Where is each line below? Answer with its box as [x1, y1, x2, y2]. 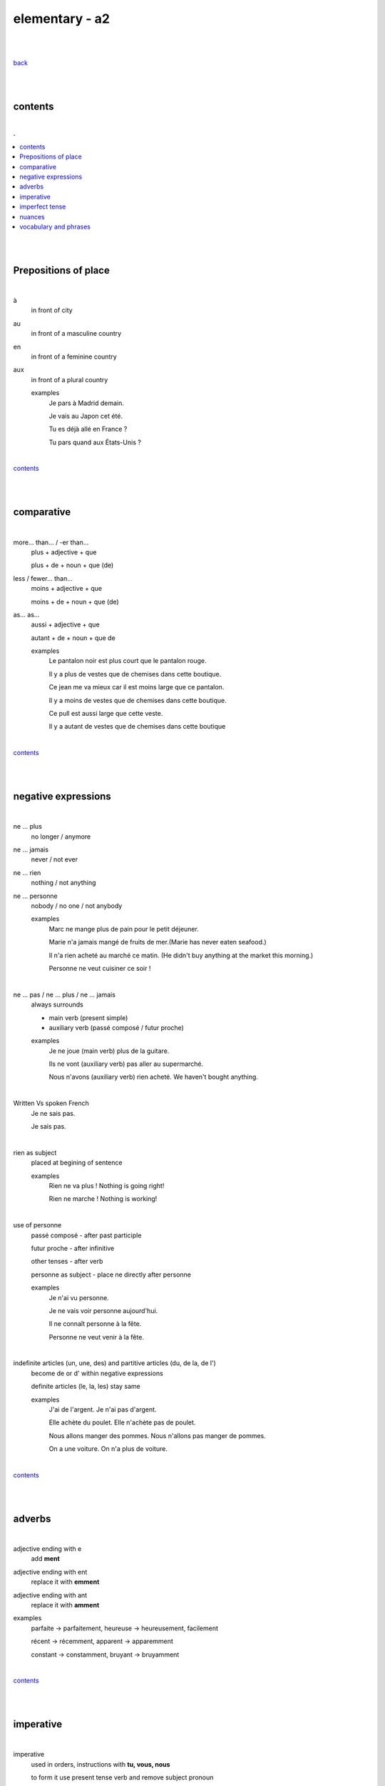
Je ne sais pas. [31, 1109, 76, 1117]
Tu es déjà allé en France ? [48, 425, 128, 434]
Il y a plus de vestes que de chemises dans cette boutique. [48, 669, 222, 678]
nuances [19, 212, 46, 221]
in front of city [31, 306, 73, 314]
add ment [31, 1555, 60, 1563]
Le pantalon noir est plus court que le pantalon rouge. [48, 657, 207, 665]
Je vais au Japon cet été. [48, 411, 123, 420]
